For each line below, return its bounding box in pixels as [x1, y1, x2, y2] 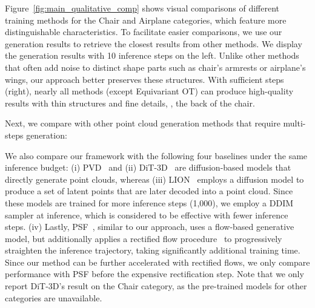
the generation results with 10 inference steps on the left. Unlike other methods [5, 49, 299, 62]
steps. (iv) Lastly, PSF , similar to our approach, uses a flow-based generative [5, 220, 294, 233]
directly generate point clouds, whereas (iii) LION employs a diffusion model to [5, 172, 304, 185]
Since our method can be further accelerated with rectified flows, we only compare [5, 255, 310, 268]
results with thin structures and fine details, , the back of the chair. [5, 96, 255, 109]
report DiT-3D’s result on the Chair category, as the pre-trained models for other [5, 280, 307, 292]
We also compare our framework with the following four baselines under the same [5, 149, 308, 162]
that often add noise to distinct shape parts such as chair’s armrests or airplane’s [5, 61, 306, 73]
